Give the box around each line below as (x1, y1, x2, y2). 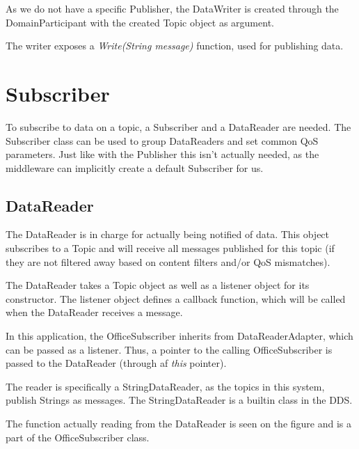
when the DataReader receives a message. (6, 305, 183, 320)
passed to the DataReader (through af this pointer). (6, 356, 227, 370)
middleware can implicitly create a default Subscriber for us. (6, 160, 264, 175)
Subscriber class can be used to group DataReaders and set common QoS (6, 133, 319, 148)
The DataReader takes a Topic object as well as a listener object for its (6, 278, 310, 292)
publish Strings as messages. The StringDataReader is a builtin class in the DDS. (6, 393, 353, 407)
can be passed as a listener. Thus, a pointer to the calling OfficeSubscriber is (6, 342, 333, 356)
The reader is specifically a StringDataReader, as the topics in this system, (6, 379, 325, 393)
